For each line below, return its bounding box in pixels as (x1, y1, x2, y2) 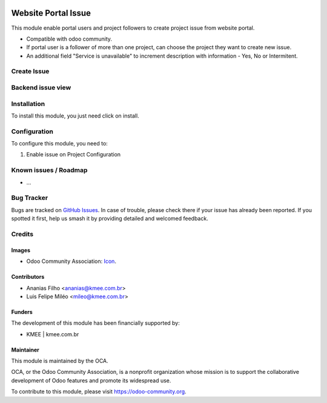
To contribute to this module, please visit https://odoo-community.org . (11, 388, 187, 395)
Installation (11, 99, 45, 108)
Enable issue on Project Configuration (26, 151, 121, 158)
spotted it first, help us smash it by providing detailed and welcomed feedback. (11, 215, 208, 222)
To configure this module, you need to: (11, 140, 108, 147)
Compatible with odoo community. (26, 35, 112, 42)
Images (11, 246, 30, 254)
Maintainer (11, 346, 39, 353)
